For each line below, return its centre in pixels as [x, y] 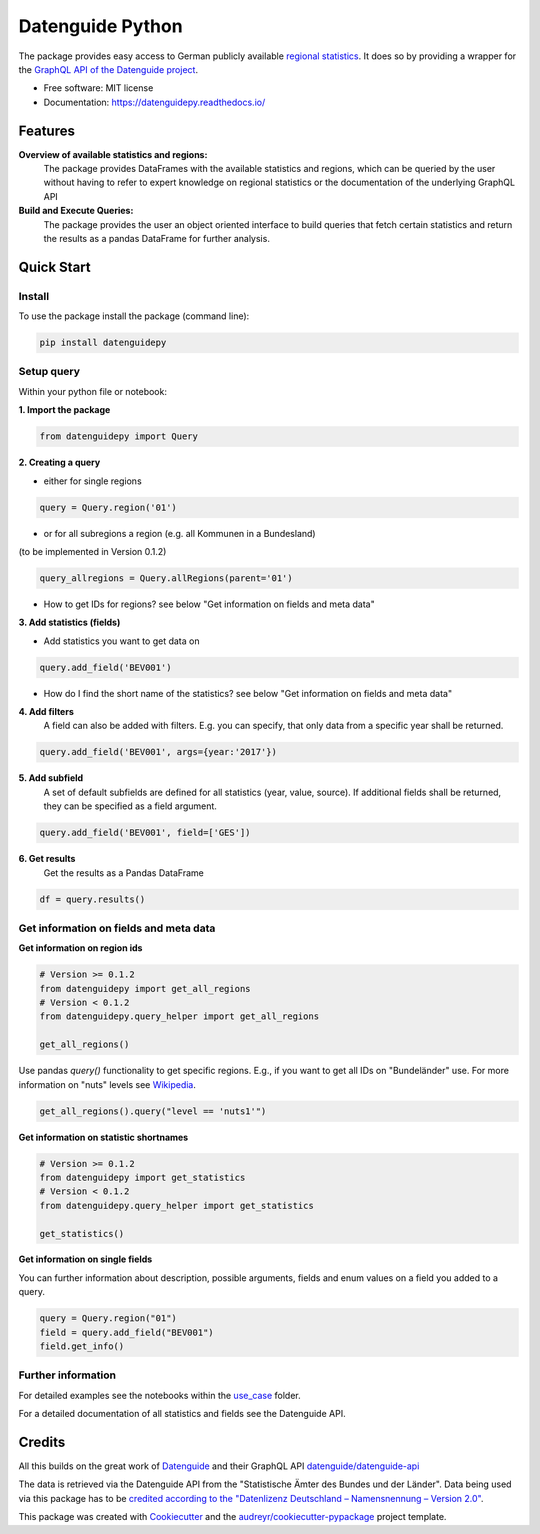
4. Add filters [46, 712]
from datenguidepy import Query [119, 436]
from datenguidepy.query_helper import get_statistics [176, 1205]
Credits [42, 1441]
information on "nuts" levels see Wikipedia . [107, 1084]
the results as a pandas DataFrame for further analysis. [156, 238]
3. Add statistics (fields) [69, 622]
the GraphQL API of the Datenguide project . [108, 69]
